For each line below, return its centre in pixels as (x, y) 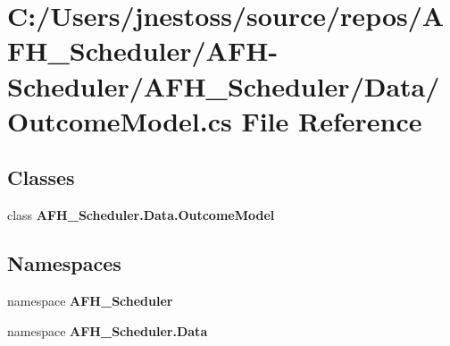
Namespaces (64, 263)
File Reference (332, 120)
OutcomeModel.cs (120, 120)
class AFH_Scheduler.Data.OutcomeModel (141, 215)
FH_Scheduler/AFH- (143, 51)
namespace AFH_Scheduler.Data (108, 330)
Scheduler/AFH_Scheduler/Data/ (224, 85)
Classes (41, 177)
